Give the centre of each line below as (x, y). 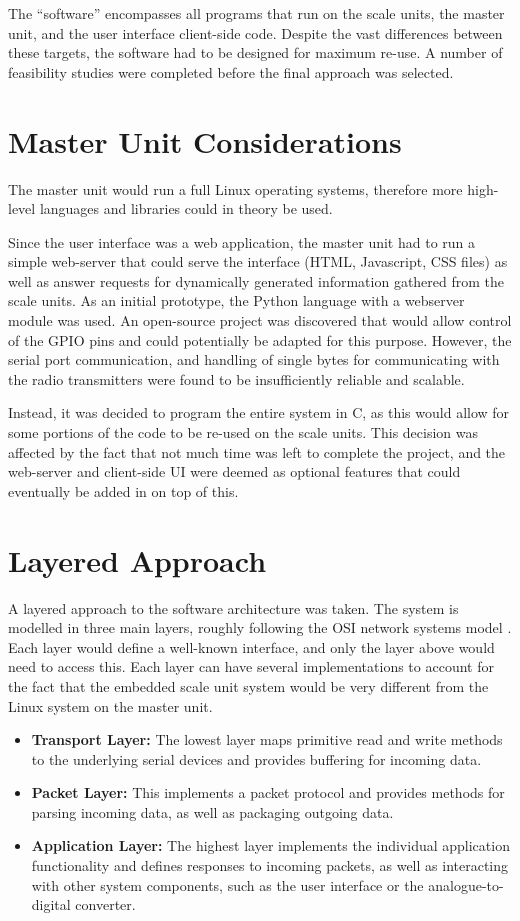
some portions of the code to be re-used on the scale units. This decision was (243, 432)
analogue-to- (466, 884)
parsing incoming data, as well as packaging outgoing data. (212, 811)
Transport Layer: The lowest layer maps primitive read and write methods (267, 739)
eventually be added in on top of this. (123, 490)
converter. (105, 904)
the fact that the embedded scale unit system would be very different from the (248, 685)
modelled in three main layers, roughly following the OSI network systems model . (260, 627)
